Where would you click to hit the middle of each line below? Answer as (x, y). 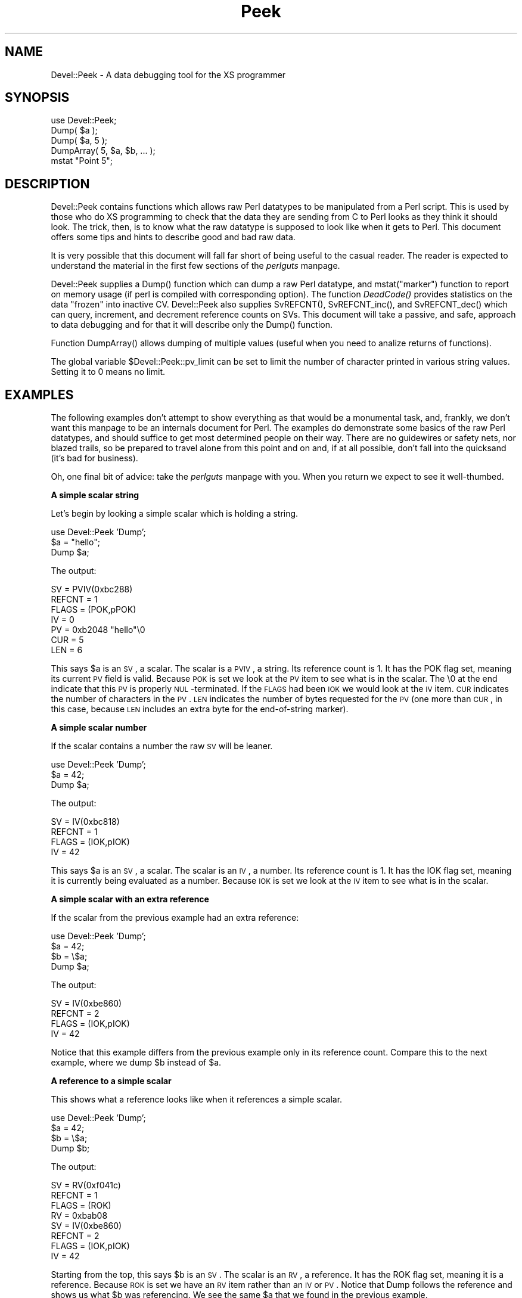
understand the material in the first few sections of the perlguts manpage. (195, 266)
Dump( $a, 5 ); (79, 141)
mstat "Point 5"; (82, 161)
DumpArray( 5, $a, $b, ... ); (103, 151)
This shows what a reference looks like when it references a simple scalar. (197, 1100)
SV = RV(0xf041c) (86, 1185)
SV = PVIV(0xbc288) (92, 589)
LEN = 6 (67, 650)
